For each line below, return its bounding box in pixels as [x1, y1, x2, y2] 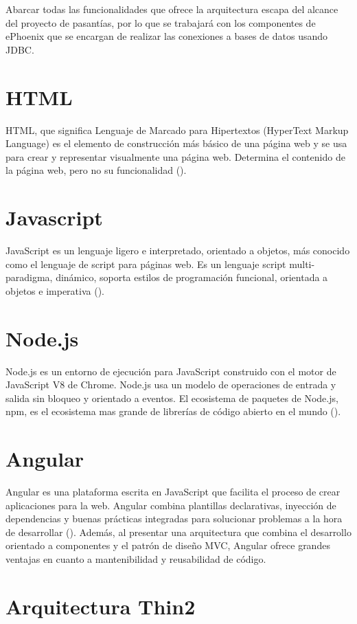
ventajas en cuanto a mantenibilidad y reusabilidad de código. [5, 551, 266, 566]
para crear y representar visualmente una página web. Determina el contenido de [5, 149, 345, 164]
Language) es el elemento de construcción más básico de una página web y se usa [5, 136, 347, 151]
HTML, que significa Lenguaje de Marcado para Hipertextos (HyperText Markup [5, 122, 349, 137]
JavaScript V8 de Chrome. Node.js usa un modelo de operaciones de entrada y [5, 377, 336, 392]
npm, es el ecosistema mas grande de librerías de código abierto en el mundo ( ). [5, 404, 341, 419]
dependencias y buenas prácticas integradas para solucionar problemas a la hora [5, 511, 343, 526]
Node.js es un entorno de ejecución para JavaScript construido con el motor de [5, 364, 336, 378]
